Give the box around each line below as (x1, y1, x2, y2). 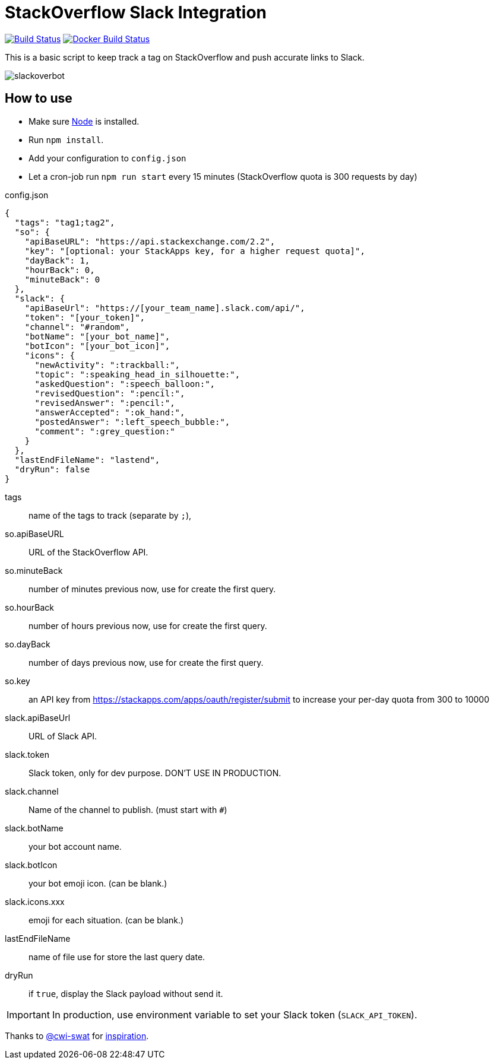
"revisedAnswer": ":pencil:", (34, 398, 175, 408)
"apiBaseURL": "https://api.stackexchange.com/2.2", (24, 236, 275, 246)
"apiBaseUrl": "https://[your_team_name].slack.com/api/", (24, 303, 305, 313)
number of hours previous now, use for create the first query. (28, 620, 267, 631)
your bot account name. (28, 841, 122, 852)
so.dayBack (5, 639, 50, 649)
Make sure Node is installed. (28, 116, 140, 126)
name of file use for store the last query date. (28, 951, 205, 962)
